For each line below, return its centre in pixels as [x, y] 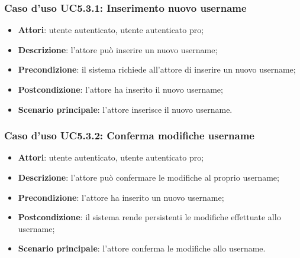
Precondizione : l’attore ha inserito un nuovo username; [121, 197]
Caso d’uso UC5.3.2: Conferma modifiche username [129, 135]
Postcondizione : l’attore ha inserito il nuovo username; [120, 89]
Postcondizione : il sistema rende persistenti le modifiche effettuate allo [149, 217]
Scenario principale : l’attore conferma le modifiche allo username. [142, 248]
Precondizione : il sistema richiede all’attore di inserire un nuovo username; [157, 69]
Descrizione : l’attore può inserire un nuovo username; [118, 49]
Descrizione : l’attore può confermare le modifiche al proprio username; [149, 177]
